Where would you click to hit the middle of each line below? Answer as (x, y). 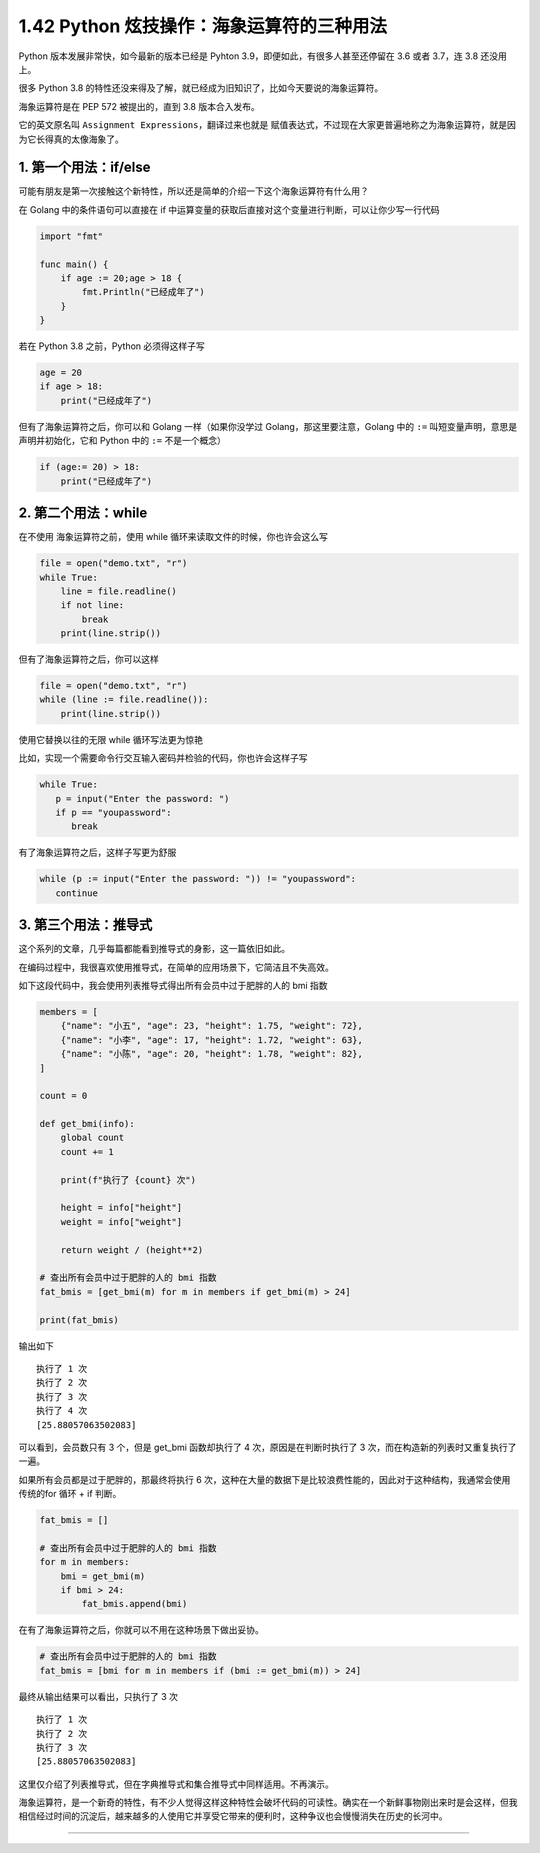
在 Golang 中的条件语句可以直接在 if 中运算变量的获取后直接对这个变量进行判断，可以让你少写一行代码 (229, 209)
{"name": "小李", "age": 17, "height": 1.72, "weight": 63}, (212, 1039)
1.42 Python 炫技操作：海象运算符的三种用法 (203, 26)
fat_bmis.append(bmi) (134, 1604)
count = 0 (63, 1096)
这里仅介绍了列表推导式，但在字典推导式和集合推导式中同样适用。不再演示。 (176, 1784)
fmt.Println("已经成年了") (143, 292)
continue (77, 893)
